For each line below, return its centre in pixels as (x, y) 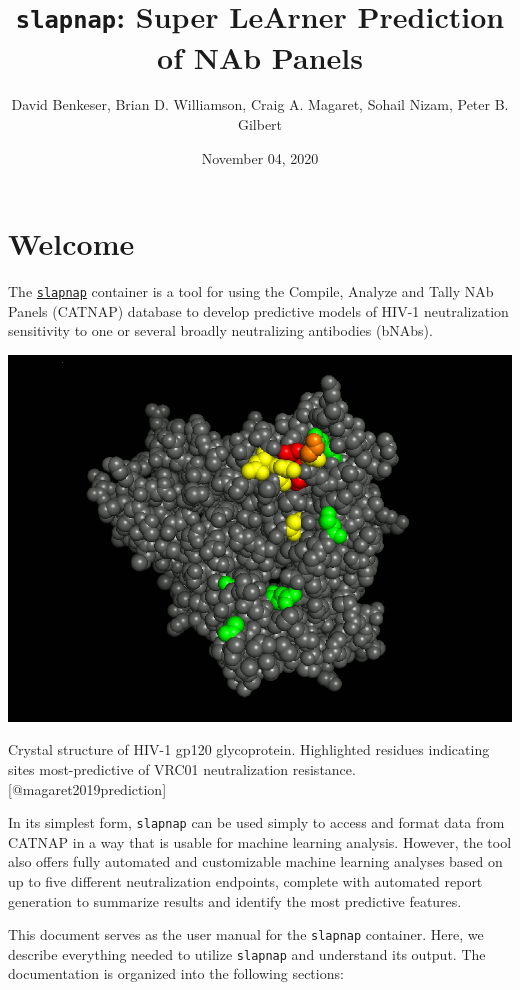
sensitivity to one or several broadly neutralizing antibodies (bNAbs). (220, 330)
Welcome (71, 243)
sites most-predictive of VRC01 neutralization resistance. (182, 768)
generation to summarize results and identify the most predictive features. (235, 900)
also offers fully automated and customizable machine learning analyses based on (255, 861)
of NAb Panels (260, 56)
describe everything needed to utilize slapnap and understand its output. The (247, 953)
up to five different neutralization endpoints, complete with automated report (245, 880)
